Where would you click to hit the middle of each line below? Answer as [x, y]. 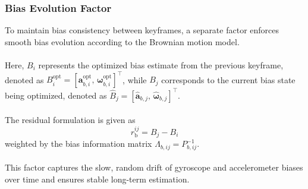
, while [135, 79]
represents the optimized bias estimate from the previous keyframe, [161, 65]
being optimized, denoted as [56, 95]
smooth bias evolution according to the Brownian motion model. [122, 41]
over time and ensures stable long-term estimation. [97, 179]
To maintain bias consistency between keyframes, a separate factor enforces [142, 30]
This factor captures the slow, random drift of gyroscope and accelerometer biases [154, 167]
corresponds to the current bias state [228, 79]
